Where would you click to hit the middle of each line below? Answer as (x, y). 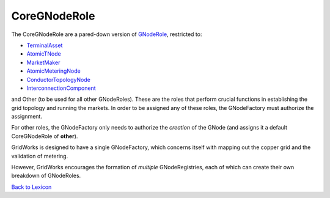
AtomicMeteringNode (53, 71)
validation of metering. (40, 156)
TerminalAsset (45, 45)
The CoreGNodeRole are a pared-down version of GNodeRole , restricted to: (107, 34)
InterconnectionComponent (61, 88)
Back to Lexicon (31, 187)
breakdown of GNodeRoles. (46, 176)
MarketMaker (43, 62)
